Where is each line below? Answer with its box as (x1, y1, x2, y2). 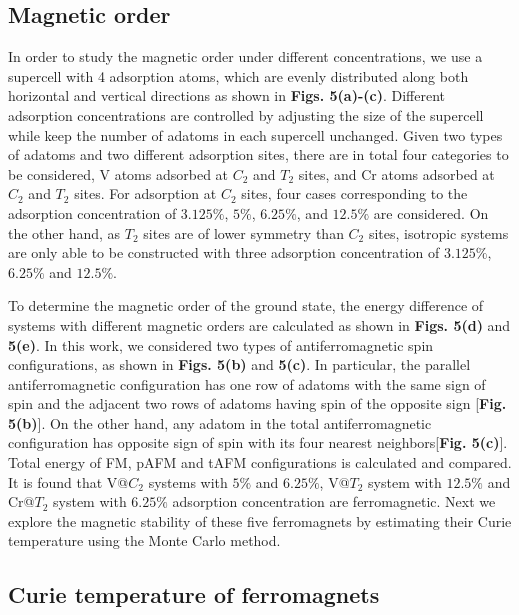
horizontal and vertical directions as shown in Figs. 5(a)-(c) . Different (8, 85, 446, 106)
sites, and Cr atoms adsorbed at (298, 163, 495, 184)
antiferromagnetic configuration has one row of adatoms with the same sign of (8, 373, 486, 394)
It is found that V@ (8, 471, 129, 492)
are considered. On (373, 202, 489, 223)
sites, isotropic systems (368, 222, 509, 243)
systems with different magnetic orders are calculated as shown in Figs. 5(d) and (8, 314, 511, 335)
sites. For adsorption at (74, 183, 217, 204)
